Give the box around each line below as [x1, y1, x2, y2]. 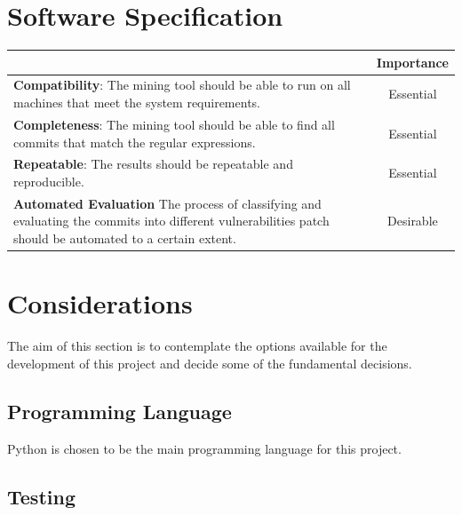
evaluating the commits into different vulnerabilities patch [13, 211, 330, 230]
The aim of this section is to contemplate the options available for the [7, 337, 387, 355]
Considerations [7, 285, 193, 321]
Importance [376, 52, 449, 71]
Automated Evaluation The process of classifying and [13, 194, 322, 212]
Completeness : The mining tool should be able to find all [13, 115, 335, 133]
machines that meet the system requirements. [13, 93, 260, 112]
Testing [7, 482, 76, 510]
